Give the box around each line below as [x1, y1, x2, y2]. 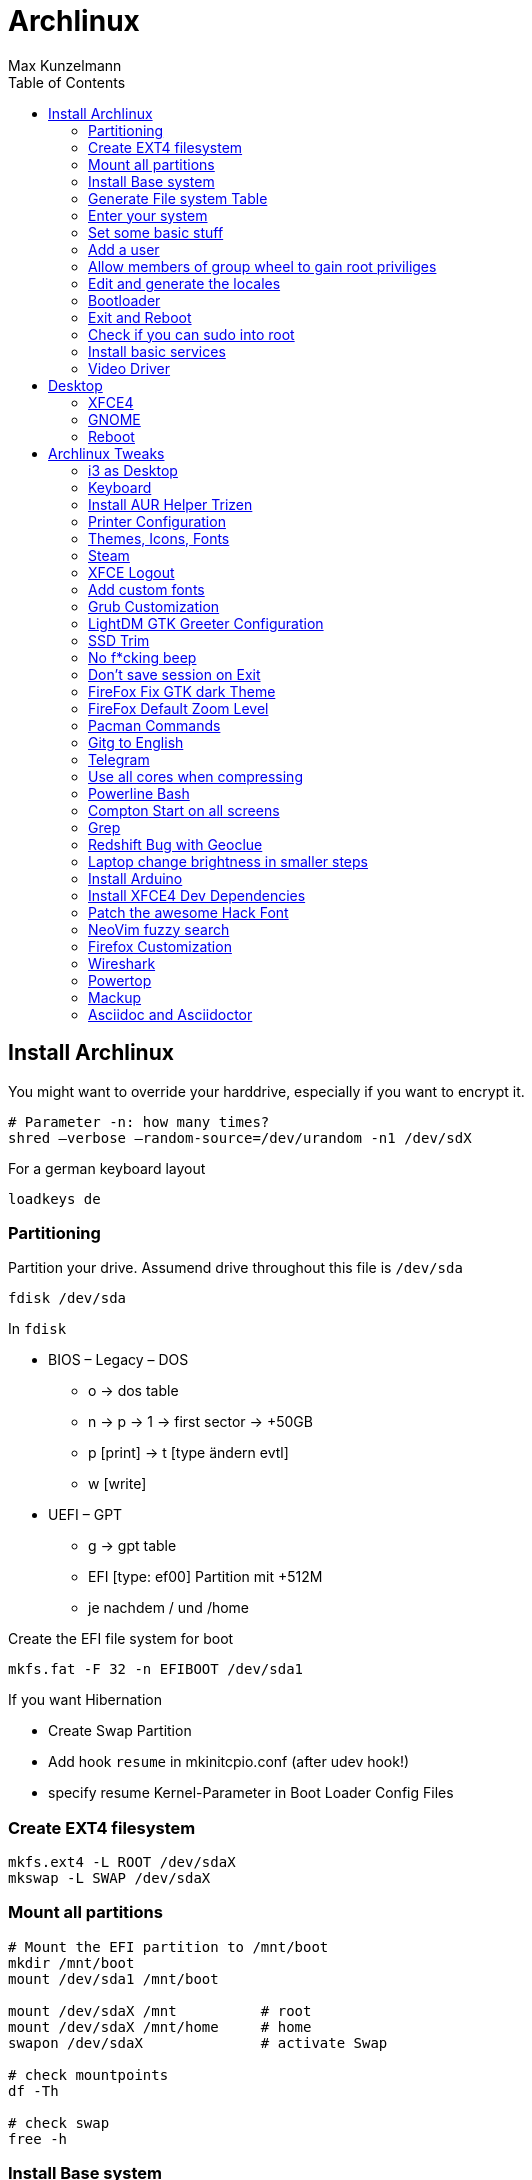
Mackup [88, 988, 142, 1006]
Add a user [88, 240, 160, 258]
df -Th [8, 2082, 59, 2099]
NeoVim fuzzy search [88, 920, 230, 938]
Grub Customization [88, 597, 220, 615]
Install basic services [88, 342, 226, 360]
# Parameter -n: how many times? [8, 1113, 270, 1130]
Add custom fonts [88, 580, 205, 598]
